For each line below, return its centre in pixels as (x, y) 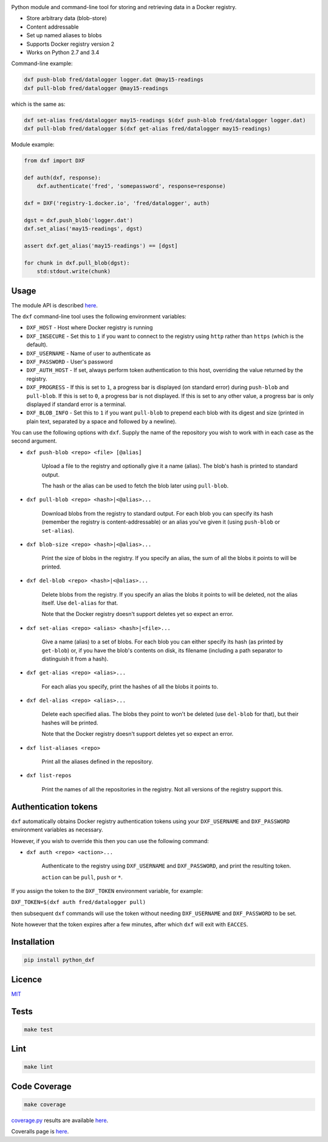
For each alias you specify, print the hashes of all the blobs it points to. (130, 686)
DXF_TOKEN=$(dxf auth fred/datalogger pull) (79, 902)
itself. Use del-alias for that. (80, 603)
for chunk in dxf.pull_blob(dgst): (77, 263)
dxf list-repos (49, 776)
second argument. (34, 441)
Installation (33, 942)
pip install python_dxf (60, 960)
